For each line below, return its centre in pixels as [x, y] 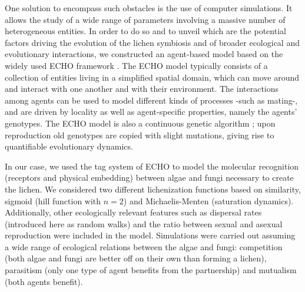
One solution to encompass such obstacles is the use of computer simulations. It [149, 8]
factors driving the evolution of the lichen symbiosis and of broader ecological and [152, 42]
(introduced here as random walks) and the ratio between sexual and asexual [144, 223]
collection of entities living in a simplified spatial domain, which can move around [152, 77]
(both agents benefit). [44, 281]
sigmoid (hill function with [53, 200]
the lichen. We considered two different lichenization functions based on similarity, [153, 189]
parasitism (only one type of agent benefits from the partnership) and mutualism [151, 270]
